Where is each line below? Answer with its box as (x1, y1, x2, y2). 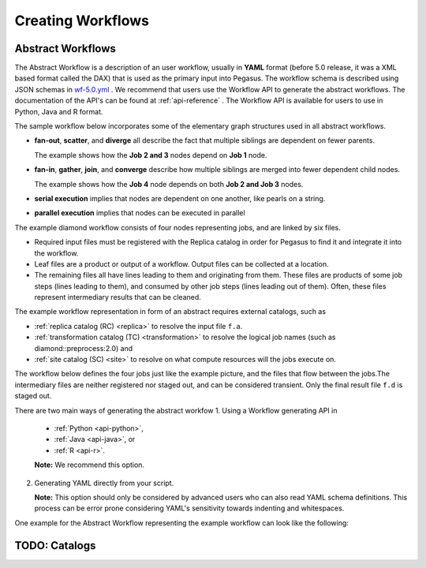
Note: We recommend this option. (34, 460, 145, 469)
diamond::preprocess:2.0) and (34, 343, 133, 353)
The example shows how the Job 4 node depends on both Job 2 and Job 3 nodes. (34, 179, 304, 189)
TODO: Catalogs (14, 539, 96, 552)
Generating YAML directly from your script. (34, 478, 174, 488)
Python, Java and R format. (14, 106, 103, 116)
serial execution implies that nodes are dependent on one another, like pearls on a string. (34, 193, 326, 203)
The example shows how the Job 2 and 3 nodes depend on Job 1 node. (34, 150, 267, 159)
